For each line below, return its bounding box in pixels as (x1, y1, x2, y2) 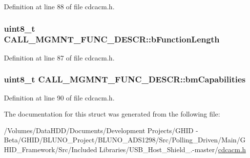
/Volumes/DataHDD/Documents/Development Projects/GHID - (4, 125, 198, 135)
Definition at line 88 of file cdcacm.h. (4, 1, 115, 11)
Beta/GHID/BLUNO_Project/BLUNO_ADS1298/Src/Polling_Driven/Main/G (4, 135, 246, 145)
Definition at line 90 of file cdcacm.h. (4, 92, 115, 102)
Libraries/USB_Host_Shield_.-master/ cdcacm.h (99, 144, 246, 154)
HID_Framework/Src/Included (4, 144, 97, 154)
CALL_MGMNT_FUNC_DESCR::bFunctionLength (4, 33, 220, 45)
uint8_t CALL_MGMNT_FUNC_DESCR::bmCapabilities (4, 73, 246, 85)
